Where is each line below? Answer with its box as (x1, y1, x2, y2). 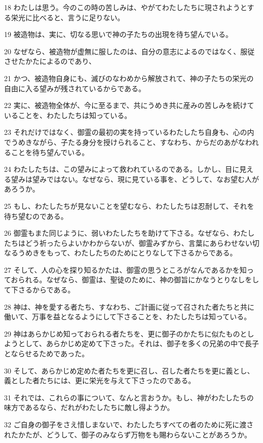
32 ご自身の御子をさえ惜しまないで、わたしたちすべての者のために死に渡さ (4, 419, 254, 429)
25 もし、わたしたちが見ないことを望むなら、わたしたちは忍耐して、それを (4, 200, 254, 211)
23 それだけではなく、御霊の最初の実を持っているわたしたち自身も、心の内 (4, 127, 254, 137)
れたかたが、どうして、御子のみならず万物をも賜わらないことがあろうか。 (4, 429, 252, 439)
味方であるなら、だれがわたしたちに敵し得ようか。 (4, 402, 174, 413)
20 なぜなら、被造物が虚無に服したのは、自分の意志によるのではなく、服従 (4, 46, 255, 56)
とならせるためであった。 (4, 348, 89, 359)
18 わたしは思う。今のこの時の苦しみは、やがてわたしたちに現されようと (4, 2, 247, 12)
